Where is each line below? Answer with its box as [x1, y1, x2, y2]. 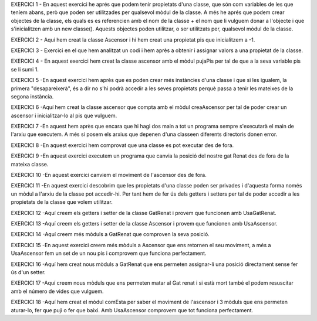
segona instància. [11, 93, 54, 100]
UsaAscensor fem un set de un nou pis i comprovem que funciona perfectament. [11, 250, 207, 257]
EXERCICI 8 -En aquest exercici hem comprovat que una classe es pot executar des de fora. [11, 141, 234, 149]
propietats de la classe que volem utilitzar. [11, 199, 113, 206]
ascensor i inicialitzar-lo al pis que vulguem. [11, 112, 117, 119]
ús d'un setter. [11, 268, 46, 275]
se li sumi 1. [11, 66, 39, 73]
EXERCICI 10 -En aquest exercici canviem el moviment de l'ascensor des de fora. [11, 172, 207, 179]
